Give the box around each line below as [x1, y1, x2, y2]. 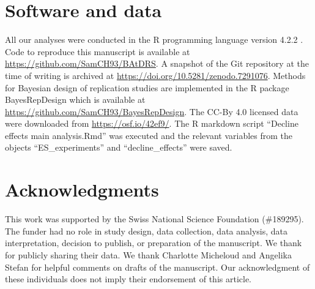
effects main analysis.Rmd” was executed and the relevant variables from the [5, 129, 293, 141]
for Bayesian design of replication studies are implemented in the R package [5, 81, 289, 94]
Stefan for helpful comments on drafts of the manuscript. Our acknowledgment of [5, 260, 310, 273]
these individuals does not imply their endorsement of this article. [5, 272, 252, 285]
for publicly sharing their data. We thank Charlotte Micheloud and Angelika [5, 248, 292, 261]
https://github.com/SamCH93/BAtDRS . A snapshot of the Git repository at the [5, 57, 309, 70]
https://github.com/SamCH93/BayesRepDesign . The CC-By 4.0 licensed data [5, 105, 298, 118]
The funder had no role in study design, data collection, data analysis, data [5, 224, 288, 237]
